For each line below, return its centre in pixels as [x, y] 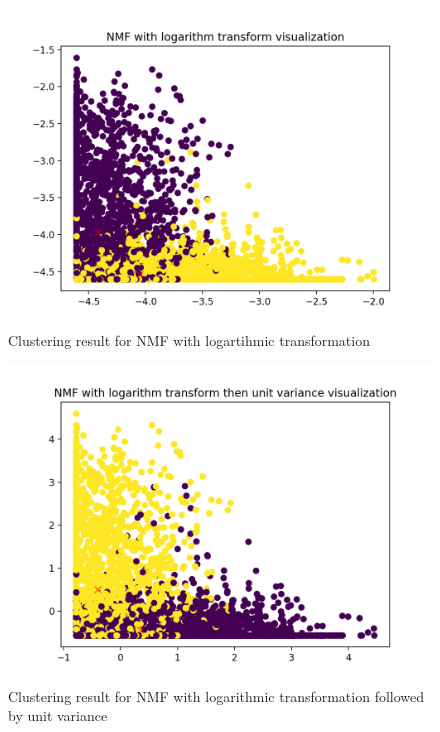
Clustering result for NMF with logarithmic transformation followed [216, 695]
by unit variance [58, 715]
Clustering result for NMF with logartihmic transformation [189, 339]
